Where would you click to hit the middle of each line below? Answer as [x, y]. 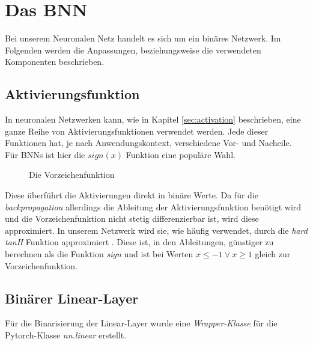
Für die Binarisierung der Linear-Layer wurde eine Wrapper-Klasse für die [141, 323]
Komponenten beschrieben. [55, 62]
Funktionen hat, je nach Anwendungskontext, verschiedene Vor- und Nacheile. [148, 143]
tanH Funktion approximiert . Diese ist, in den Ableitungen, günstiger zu [139, 242]
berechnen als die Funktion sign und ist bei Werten [99, 254]
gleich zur [273, 254]
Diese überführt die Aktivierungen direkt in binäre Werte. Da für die [132, 195]
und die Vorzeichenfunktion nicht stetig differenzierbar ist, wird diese [132, 218]
